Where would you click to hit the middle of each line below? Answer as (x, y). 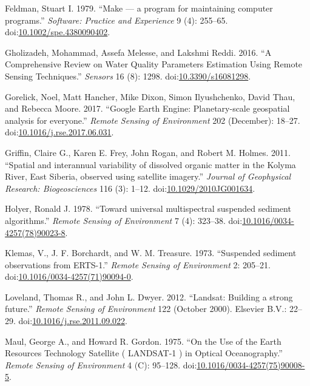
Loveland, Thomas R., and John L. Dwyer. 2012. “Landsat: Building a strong (149, 296)
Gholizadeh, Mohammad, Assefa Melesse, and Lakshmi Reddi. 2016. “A (138, 52)
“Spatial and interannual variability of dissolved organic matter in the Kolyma (150, 164)
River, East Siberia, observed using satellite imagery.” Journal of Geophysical (148, 176)
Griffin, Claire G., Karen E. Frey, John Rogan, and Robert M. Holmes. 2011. (148, 152)
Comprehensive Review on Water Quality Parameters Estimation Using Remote (154, 64)
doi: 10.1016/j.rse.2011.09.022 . (73, 321)
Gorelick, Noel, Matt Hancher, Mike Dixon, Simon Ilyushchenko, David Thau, (150, 96)
